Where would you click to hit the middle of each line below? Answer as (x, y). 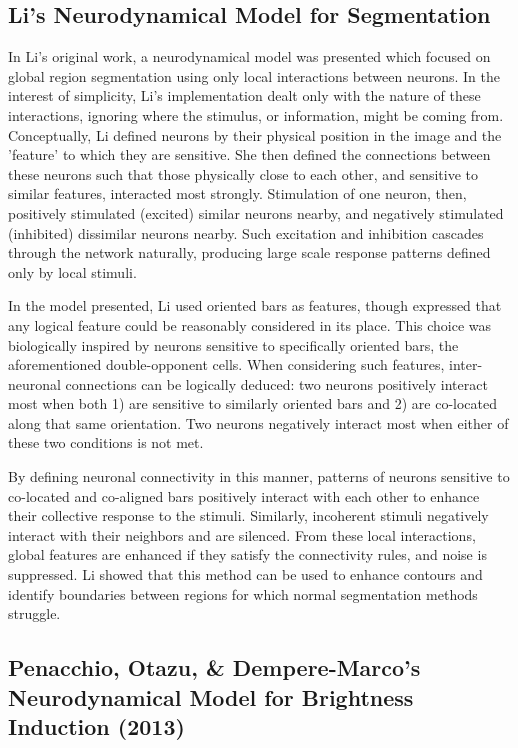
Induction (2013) (96, 726)
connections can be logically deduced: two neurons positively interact (276, 383)
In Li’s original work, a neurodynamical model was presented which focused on (249, 56)
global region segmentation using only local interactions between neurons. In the (254, 75)
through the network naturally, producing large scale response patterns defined (249, 252)
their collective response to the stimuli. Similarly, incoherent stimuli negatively (248, 515)
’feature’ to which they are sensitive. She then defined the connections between (249, 154)
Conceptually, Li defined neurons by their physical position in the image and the (255, 134)
